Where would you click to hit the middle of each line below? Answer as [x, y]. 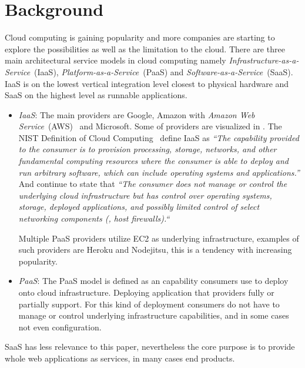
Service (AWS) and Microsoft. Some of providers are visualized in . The [150, 126]
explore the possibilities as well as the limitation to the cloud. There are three [145, 48]
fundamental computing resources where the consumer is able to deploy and [153, 161]
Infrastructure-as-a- [264, 60]
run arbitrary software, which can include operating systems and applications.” [159, 172]
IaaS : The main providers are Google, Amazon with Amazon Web [137, 114]
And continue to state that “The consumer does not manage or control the [153, 184]
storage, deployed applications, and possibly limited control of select [139, 207]
